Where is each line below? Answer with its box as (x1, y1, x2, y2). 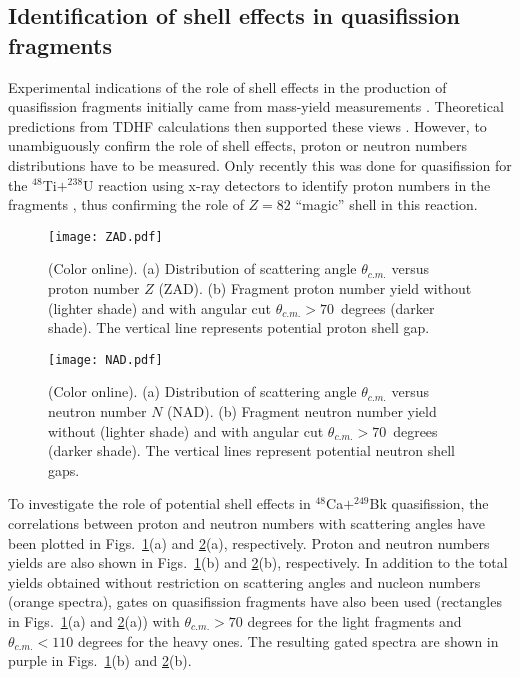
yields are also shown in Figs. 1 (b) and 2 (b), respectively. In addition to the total (8, 552, 508, 573)
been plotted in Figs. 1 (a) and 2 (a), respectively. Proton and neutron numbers (8, 532, 490, 553)
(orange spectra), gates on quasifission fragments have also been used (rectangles (8, 591, 502, 612)
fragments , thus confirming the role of (8, 194, 244, 215)
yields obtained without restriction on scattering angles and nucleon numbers (8, 571, 481, 592)
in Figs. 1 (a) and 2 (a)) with (8, 610, 180, 631)
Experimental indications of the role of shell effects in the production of (8, 76, 447, 97)
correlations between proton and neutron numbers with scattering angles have (8, 513, 485, 533)
